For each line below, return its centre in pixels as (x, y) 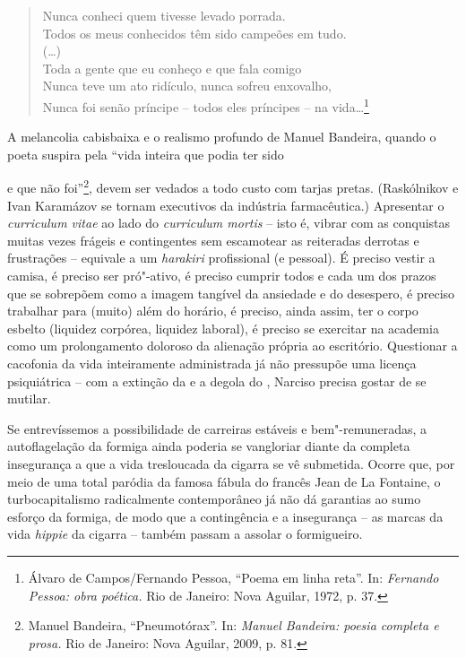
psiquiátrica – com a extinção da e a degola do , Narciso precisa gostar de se (217, 381)
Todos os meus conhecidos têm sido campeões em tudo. (194, 33)
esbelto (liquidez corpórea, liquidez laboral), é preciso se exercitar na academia (223, 328)
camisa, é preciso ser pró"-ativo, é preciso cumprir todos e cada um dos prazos (222, 276)
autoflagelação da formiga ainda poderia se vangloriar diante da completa (209, 446)
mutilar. (29, 398)
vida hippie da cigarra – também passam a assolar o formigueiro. (185, 534)
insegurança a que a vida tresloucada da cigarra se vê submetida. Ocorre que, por (231, 463)
